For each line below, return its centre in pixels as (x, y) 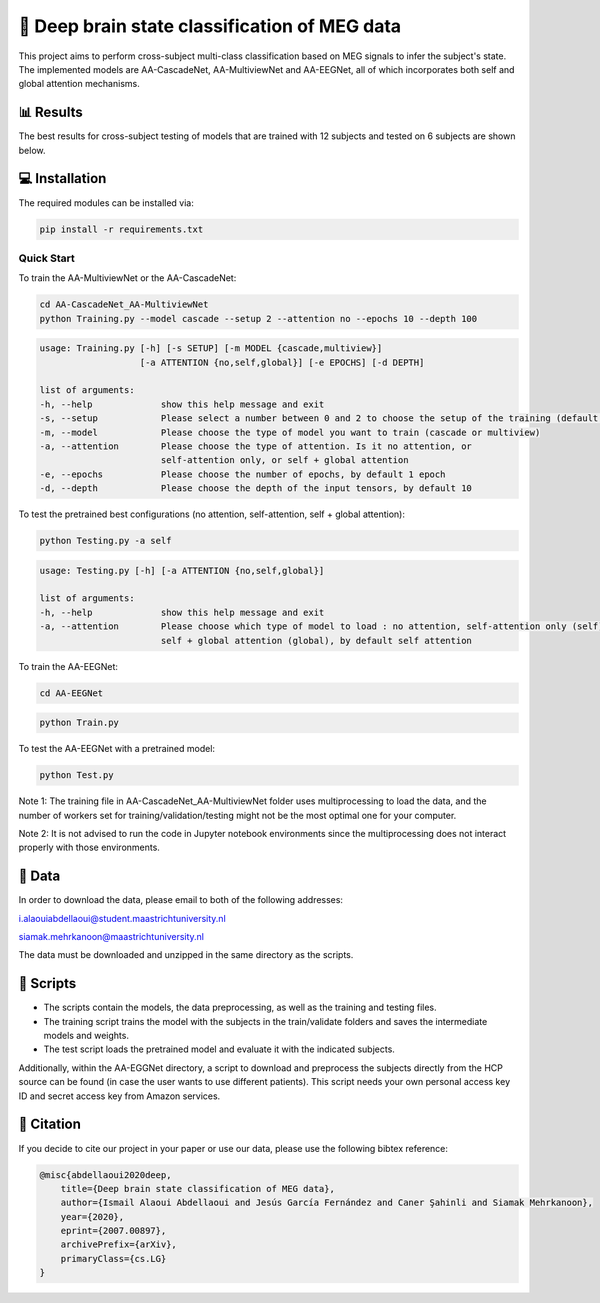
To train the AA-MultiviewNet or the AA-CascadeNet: (127, 278)
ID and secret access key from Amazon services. (119, 1096)
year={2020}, (92, 1216)
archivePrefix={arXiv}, (118, 1244)
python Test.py (76, 775)
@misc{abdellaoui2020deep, (105, 1174)
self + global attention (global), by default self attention (316, 640)
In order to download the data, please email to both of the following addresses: (181, 900)
